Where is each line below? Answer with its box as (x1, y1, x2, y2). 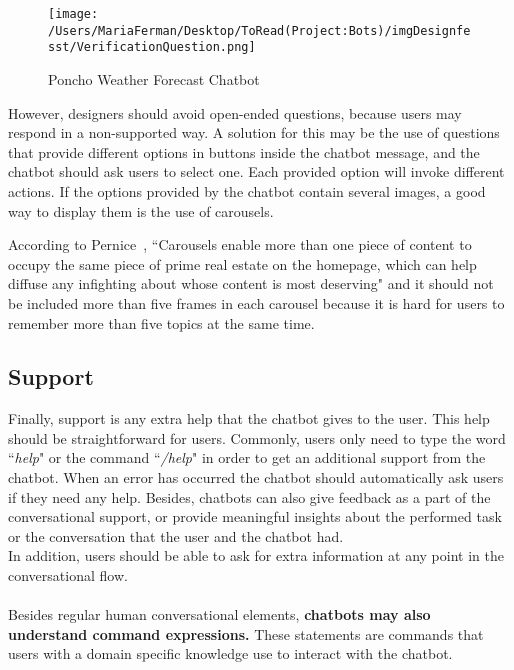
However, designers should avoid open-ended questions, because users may (8, 102, 462, 123)
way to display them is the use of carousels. (8, 200, 274, 221)
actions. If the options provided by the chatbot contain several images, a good (8, 180, 486, 201)
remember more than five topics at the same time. (8, 312, 315, 333)
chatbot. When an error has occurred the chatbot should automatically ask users (8, 467, 504, 488)
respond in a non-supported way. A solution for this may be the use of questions (8, 122, 500, 143)
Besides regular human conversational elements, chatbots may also (8, 604, 431, 625)
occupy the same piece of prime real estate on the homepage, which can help (8, 253, 477, 274)
